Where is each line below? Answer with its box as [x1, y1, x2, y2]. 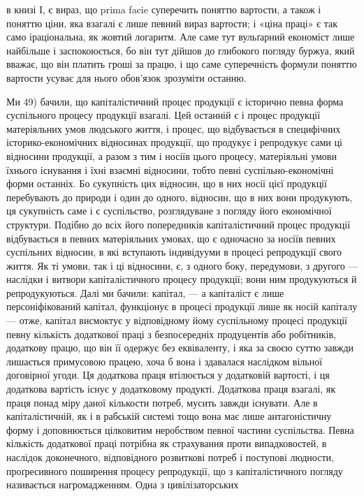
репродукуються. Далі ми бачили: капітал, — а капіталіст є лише [6, 285, 284, 300]
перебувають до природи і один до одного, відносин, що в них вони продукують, [6, 189, 353, 204]
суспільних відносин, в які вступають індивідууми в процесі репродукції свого [6, 245, 342, 259]
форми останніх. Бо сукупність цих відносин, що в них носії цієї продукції [6, 176, 327, 191]
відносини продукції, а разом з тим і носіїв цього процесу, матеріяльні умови [6, 148, 337, 163]
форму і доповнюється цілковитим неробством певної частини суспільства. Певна [6, 422, 354, 437]
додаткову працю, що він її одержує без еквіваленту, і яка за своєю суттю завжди [6, 340, 354, 355]
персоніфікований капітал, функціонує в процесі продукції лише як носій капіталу [6, 299, 358, 314]
